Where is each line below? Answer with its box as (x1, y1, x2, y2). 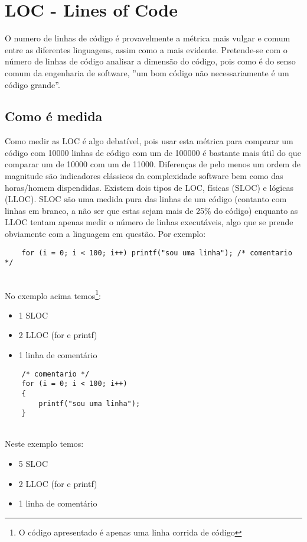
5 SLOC (18, 457, 48, 470)
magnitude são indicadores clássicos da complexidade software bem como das (5, 170, 283, 182)
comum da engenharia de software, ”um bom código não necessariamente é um (5, 66, 289, 79)
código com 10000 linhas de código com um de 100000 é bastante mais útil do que (5, 146, 301, 158)
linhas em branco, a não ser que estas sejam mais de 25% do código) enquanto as (5, 204, 298, 216)
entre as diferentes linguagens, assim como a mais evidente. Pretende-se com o (5, 43, 288, 56)
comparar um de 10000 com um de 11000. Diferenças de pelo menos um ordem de (5, 158, 301, 170)
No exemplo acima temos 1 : (5, 287, 102, 301)
